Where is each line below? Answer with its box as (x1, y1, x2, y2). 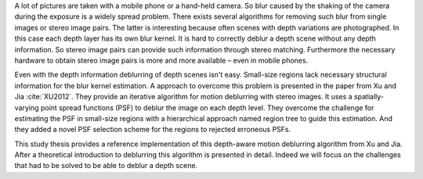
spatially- (353, 92, 384, 102)
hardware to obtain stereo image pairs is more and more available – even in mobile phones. (14, 55, 309, 65)
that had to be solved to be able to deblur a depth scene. (14, 161, 198, 170)
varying (14, 102, 39, 113)
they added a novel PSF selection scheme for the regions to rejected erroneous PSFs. (14, 125, 291, 134)
